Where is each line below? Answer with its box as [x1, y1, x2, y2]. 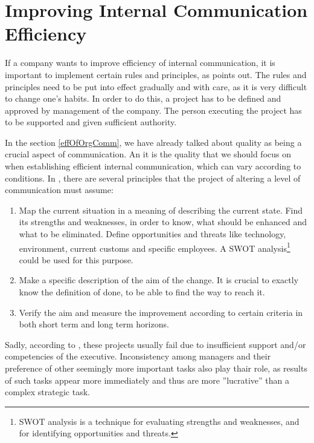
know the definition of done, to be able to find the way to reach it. [19, 286, 265, 298]
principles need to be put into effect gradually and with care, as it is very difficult [5, 80, 307, 93]
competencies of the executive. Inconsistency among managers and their [5, 350, 271, 363]
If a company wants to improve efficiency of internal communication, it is [5, 56, 275, 69]
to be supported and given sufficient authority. [5, 116, 177, 128]
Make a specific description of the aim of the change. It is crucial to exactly [19, 274, 299, 286]
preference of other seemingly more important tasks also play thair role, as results [5, 362, 307, 375]
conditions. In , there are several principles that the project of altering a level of [5, 171, 301, 184]
